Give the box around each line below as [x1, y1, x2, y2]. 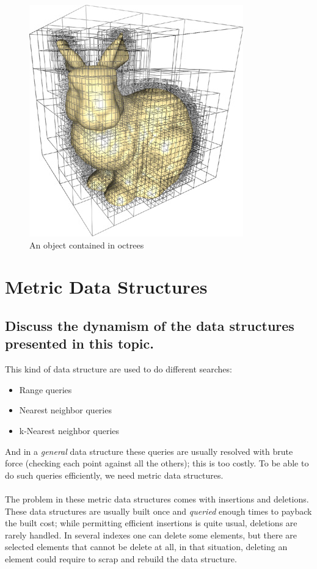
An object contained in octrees [29, 238, 144, 251]
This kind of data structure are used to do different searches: [5, 363, 232, 375]
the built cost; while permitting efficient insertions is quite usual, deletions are [5, 516, 297, 529]
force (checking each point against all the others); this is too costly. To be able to [5, 457, 309, 469]
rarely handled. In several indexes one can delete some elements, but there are [5, 528, 297, 541]
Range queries [19, 383, 72, 396]
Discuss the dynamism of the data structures [5, 316, 294, 335]
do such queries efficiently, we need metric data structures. [5, 468, 224, 481]
